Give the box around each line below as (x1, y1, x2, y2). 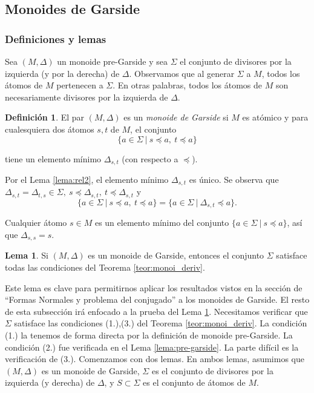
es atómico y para (242, 111, 309, 124)
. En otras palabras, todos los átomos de (113, 79, 263, 91)
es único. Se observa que (189, 173, 279, 186)
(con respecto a (122, 152, 178, 165)
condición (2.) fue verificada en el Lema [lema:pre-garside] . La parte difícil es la (5, 340, 299, 353)
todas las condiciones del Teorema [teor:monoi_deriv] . (5, 261, 205, 274)
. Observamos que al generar (129, 67, 235, 79)
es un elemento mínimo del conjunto (94, 216, 229, 229)
